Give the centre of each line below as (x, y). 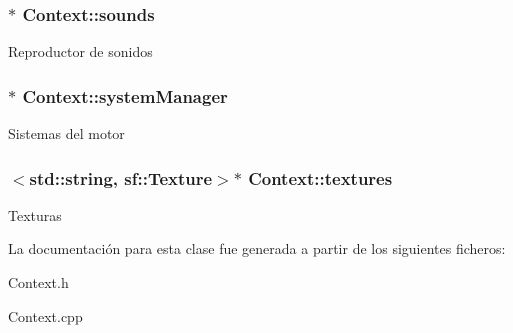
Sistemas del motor (66, 133)
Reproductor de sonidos (80, 51)
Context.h (38, 282)
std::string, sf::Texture (121, 177)
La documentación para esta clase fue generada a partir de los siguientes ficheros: (257, 248)
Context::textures (320, 177)
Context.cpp (45, 315)
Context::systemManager (125, 95)
